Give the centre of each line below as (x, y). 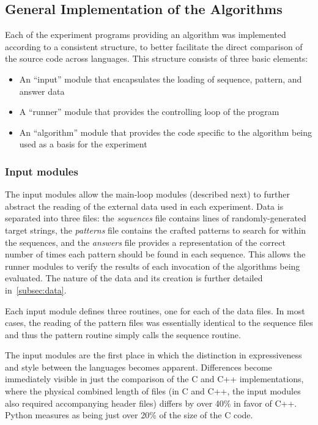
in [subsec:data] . (36, 290)
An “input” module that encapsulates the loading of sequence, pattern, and (161, 79)
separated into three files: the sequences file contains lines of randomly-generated (156, 218)
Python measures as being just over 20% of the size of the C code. (129, 415)
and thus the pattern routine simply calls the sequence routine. (123, 334)
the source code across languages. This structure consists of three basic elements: (157, 58)
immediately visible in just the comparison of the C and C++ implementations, (154, 379)
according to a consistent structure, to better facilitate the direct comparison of (154, 46)
